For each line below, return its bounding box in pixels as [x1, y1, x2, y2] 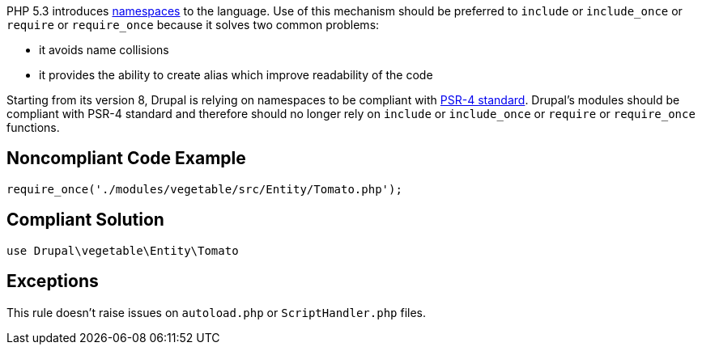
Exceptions [6, 271, 99, 292]
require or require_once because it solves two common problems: [6, 18, 380, 32]
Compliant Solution [6, 209, 164, 230]
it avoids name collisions [39, 43, 169, 57]
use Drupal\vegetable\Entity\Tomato [6, 243, 239, 257]
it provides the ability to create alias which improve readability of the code [39, 68, 433, 82]
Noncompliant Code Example [6, 148, 246, 169]
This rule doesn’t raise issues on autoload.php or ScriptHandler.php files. [6, 305, 427, 319]
